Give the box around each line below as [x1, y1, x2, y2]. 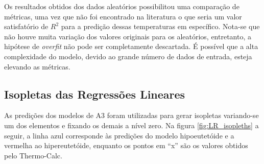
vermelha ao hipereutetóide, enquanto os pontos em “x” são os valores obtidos [4, 140, 248, 151]
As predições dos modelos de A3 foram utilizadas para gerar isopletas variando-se [4, 110, 259, 121]
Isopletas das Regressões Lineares [4, 86, 185, 102]
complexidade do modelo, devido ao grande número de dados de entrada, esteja [4, 51, 252, 61]
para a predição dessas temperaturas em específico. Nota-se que [61, 21, 260, 32]
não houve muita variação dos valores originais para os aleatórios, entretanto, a [4, 31, 251, 41]
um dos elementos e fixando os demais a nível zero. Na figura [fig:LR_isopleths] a [4, 120, 259, 130]
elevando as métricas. [4, 61, 70, 72]
